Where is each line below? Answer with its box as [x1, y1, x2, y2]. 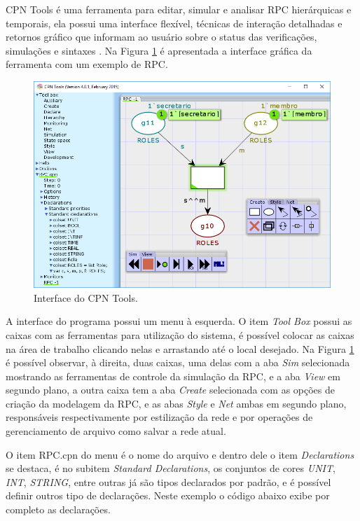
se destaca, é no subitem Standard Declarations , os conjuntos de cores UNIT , [6, 461, 335, 475]
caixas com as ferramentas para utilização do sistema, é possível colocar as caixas [6, 327, 354, 342]
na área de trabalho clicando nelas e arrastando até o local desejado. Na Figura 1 [6, 341, 354, 356]
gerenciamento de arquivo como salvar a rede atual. [6, 424, 226, 438]
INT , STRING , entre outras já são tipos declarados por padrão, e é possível [6, 474, 331, 489]
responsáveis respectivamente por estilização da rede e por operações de [6, 410, 313, 424]
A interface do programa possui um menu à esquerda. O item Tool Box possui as [6, 314, 352, 328]
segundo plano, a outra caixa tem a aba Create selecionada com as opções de [6, 382, 335, 397]
